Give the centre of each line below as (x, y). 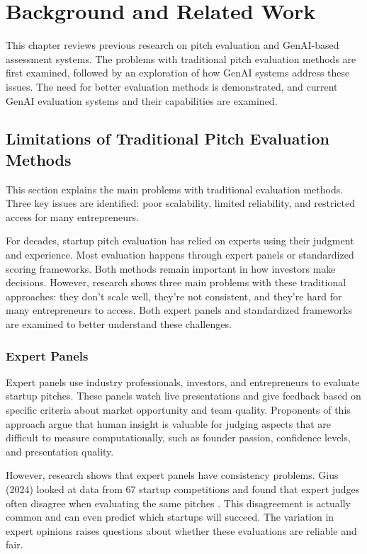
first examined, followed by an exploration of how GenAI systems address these (178, 73)
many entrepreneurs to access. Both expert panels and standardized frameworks (179, 310)
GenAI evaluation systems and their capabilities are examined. (142, 100)
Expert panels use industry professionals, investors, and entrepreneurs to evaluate (183, 381)
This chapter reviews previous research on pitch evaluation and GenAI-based (173, 45)
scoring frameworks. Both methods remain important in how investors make (171, 268)
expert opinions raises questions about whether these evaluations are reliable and (181, 530)
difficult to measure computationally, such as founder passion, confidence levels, (178, 437)
